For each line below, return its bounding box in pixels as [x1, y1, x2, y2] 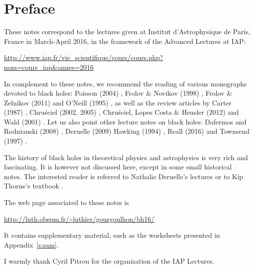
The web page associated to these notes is [4, 197, 129, 207]
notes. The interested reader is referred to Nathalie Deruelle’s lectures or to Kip [4, 171, 243, 181]
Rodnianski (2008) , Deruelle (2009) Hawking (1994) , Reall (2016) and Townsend [4, 126, 250, 136]
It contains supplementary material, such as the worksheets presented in [4, 230, 220, 240]
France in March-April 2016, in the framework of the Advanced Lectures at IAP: [4, 36, 246, 46]
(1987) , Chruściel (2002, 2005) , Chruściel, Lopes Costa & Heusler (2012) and [4, 107, 239, 117]
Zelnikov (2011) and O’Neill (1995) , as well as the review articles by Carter [4, 97, 232, 107]
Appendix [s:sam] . [4, 239, 59, 249]
